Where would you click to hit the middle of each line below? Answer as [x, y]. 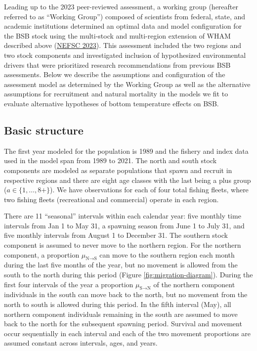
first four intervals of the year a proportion [69, 284]
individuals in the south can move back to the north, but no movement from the [126, 294]
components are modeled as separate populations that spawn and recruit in [118, 170]
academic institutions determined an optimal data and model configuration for [123, 26]
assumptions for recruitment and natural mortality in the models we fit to [116, 94]
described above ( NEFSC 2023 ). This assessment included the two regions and [123, 45]
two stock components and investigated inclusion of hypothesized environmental [125, 55]
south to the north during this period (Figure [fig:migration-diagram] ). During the [128, 275]
